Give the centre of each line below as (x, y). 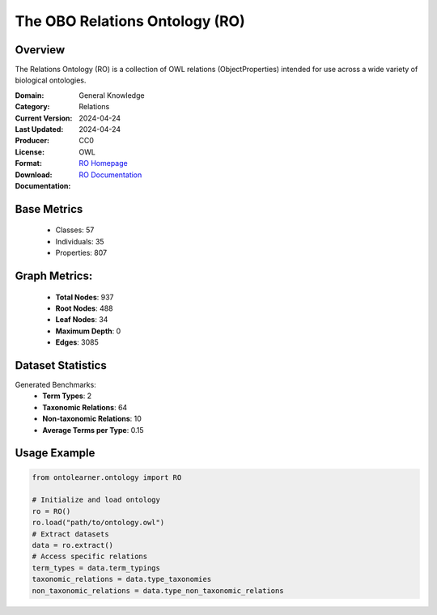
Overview (40, 50)
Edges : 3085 (77, 342)
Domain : (30, 95)
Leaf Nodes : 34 (82, 320)
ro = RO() (51, 511)
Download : (34, 175)
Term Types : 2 (67, 396)
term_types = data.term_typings (96, 568)
